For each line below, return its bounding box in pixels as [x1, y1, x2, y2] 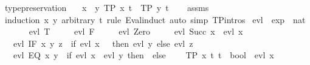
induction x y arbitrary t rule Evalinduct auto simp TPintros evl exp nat [4, 13, 306, 26]
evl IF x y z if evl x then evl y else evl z [13, 36, 193, 49]
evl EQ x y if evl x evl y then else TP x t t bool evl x [13, 49, 274, 61]
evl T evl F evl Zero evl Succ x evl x [29, 25, 243, 38]
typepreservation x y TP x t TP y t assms [4, 1, 209, 13]
